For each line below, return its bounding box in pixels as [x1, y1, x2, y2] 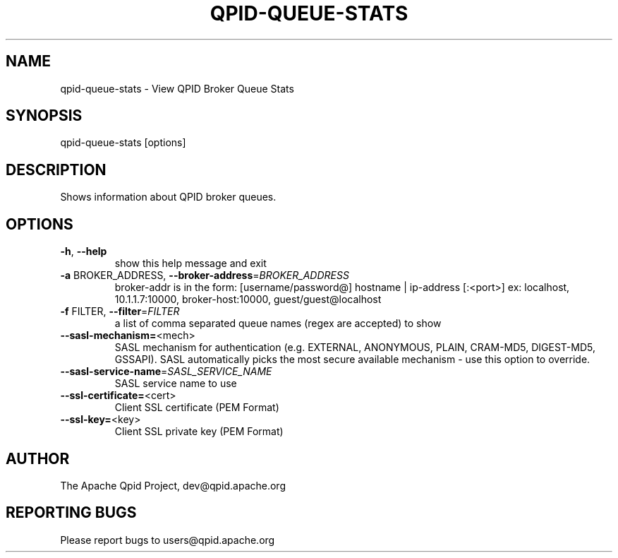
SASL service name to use [114, 377, 237, 390]
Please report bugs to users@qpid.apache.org [60, 533, 275, 546]
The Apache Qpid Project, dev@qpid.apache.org [60, 479, 286, 492]
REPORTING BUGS [6, 504, 137, 522]
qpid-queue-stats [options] [60, 136, 186, 149]
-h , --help [60, 245, 107, 258]
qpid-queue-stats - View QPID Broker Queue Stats [60, 82, 294, 95]
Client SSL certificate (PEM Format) [114, 401, 279, 414]
